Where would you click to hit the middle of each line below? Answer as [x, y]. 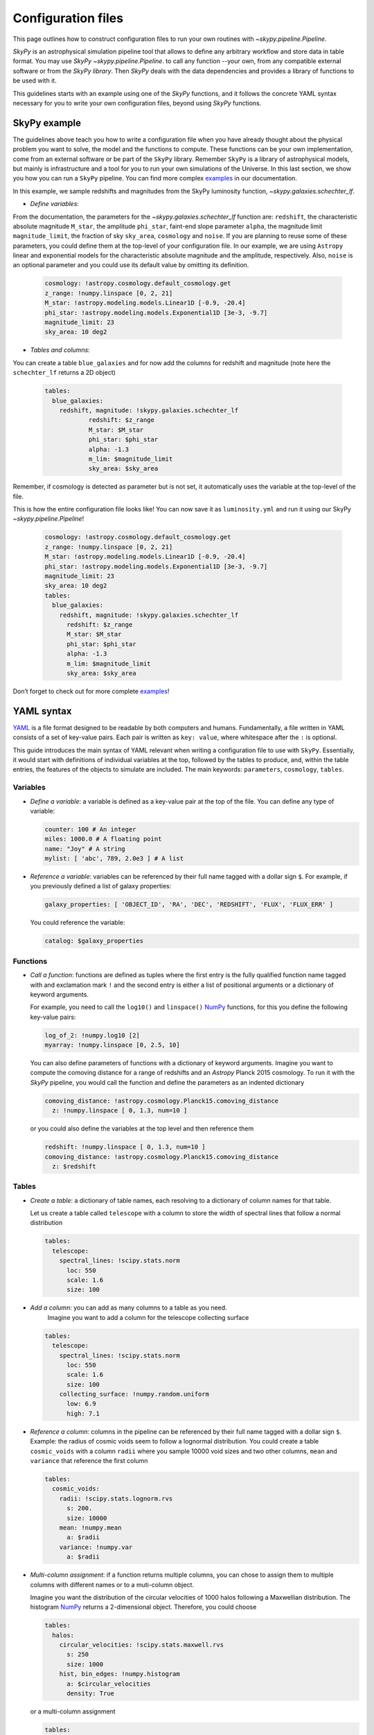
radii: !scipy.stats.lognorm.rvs [116, 1498]
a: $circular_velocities [109, 1684]
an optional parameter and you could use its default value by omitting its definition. [131, 265]
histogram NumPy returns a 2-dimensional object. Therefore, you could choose [143, 1607]
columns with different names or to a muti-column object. [112, 1584]
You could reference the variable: [78, 922]
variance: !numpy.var [96, 1547]
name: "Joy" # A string [85, 849]
